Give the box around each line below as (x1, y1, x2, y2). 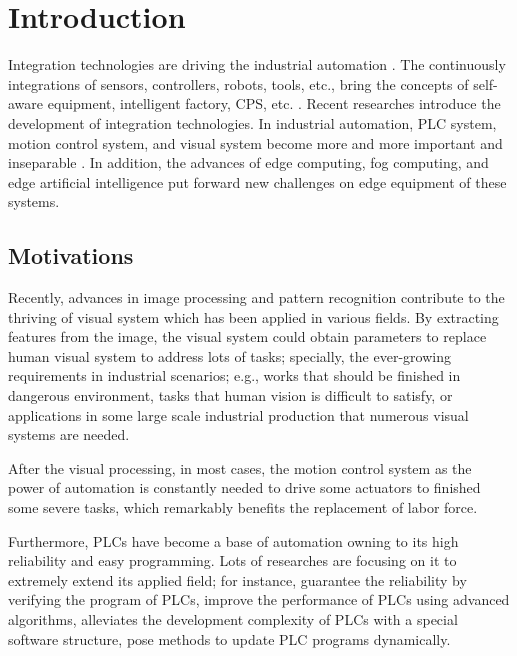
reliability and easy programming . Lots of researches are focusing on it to (8, 550, 457, 571)
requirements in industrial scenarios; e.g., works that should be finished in (8, 365, 461, 386)
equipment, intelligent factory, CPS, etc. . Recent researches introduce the (47, 93, 501, 114)
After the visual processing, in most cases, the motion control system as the (8, 457, 472, 478)
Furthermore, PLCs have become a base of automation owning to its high (8, 530, 459, 551)
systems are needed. (8, 424, 130, 445)
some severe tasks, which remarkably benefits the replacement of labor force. (8, 497, 478, 518)
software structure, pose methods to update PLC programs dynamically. (8, 628, 451, 649)
